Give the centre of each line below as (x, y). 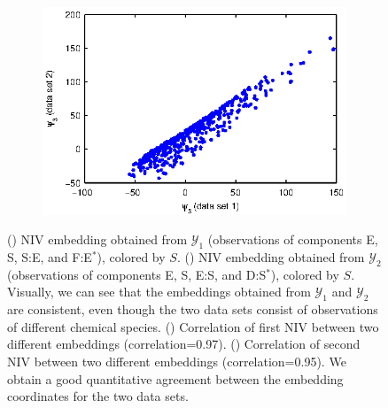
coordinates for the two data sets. (98, 396)
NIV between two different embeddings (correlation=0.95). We (177, 361)
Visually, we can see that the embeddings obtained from (159, 292)
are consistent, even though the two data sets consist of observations (193, 309)
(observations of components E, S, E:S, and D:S (137, 274)
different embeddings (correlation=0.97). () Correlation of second (184, 344)
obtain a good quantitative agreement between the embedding (175, 378)
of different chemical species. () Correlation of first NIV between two (193, 326)
